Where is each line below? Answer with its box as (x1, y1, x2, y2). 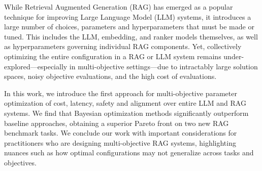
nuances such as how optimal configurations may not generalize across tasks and (4, 147, 254, 158)
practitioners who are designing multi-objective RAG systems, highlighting (4, 137, 236, 148)
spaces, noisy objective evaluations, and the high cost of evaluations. (4, 71, 217, 81)
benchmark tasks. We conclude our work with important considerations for (4, 127, 237, 138)
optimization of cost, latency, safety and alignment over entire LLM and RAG (4, 98, 246, 108)
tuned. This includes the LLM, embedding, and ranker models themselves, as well (4, 31, 258, 41)
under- (223, 51, 244, 61)
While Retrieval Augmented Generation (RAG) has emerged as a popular (4, 2, 233, 12)
